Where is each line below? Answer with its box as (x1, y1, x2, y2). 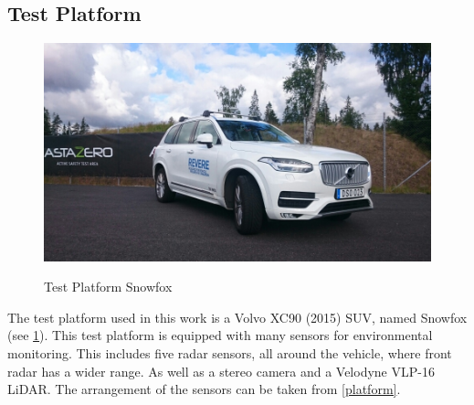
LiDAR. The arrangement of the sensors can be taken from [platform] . (7, 379, 401, 399)
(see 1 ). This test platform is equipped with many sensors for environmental (7, 325, 433, 345)
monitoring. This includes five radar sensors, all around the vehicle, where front (7, 344, 452, 363)
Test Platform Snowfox (44, 277, 173, 296)
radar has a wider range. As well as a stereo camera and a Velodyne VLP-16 (7, 361, 435, 380)
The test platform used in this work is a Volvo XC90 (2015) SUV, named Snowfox (7, 307, 468, 326)
